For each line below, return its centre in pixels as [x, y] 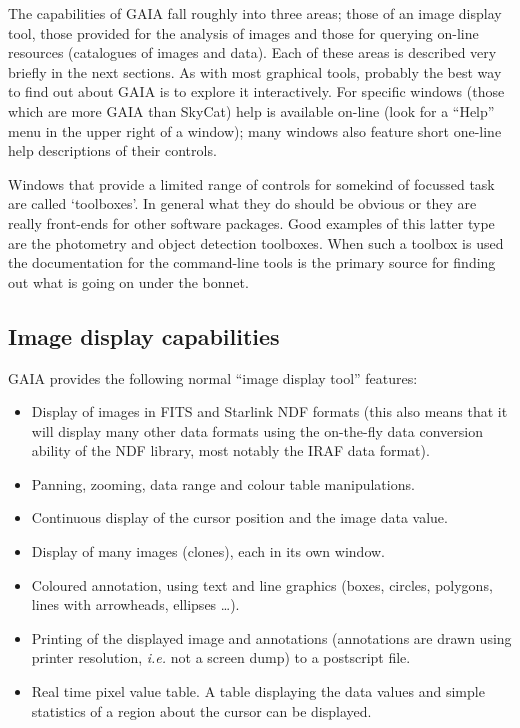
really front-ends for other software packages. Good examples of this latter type [251, 222]
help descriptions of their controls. [112, 150]
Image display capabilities [144, 335]
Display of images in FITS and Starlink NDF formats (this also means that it [269, 411]
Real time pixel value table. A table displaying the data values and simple [258, 691]
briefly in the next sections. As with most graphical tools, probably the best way [255, 71]
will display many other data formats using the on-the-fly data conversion [257, 430]
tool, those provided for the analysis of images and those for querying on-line [243, 32]
